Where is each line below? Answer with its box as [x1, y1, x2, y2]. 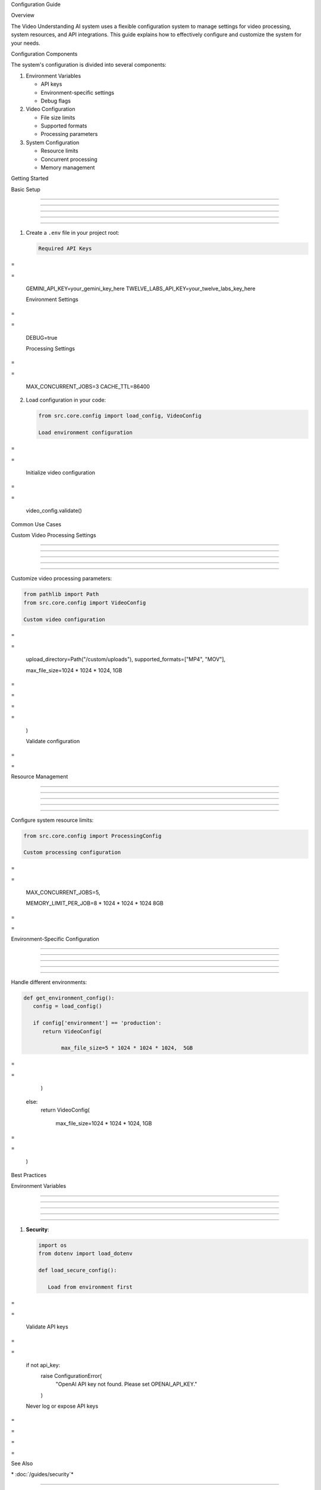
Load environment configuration [38, 429, 133, 436]
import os [38, 1241, 67, 1249]
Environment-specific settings [40, 89, 115, 96]
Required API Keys [38, 245, 92, 252]
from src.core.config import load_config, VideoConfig [38, 412, 202, 420]
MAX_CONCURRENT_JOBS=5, [26, 889, 100, 896]
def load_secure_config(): [38, 1266, 117, 1274]
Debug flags [40, 97, 71, 104]
